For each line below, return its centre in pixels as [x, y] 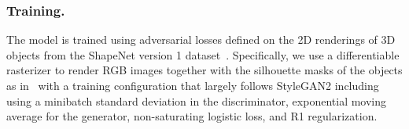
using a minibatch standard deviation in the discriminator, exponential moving [197, 100]
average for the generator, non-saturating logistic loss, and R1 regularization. [192, 116]
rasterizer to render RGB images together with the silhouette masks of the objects [204, 70]
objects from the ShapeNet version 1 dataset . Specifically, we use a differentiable [203, 54]
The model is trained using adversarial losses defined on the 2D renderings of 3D [201, 39]
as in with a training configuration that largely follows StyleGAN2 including [193, 85]
